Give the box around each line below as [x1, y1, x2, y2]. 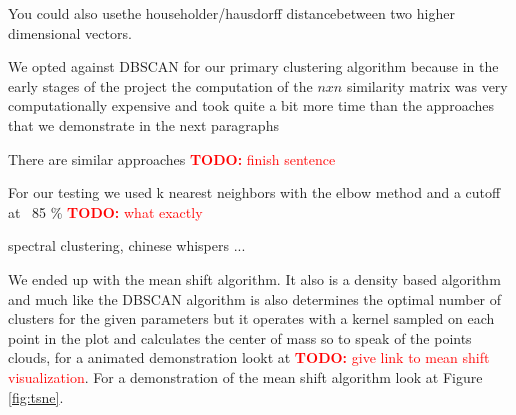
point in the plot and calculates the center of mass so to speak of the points [8, 327, 472, 348]
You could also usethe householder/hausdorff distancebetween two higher [8, 3, 455, 23]
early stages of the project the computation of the [8, 75, 313, 96]
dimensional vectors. [8, 22, 132, 43]
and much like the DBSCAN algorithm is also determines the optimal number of [8, 288, 502, 309]
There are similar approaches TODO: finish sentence [8, 148, 336, 169]
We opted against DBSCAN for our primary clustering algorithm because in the [8, 56, 499, 77]
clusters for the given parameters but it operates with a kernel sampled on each [8, 308, 495, 329]
